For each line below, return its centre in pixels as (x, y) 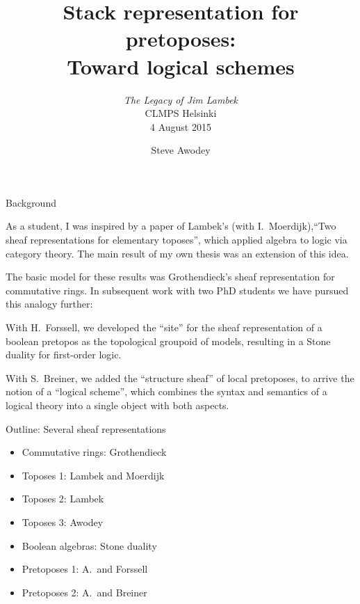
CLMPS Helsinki (181, 113)
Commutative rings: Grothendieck (94, 452)
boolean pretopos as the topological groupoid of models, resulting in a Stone (168, 341)
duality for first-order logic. (64, 355)
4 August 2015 (181, 126)
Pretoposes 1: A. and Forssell (85, 569)
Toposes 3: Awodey (63, 522)
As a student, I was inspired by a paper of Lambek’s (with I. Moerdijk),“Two (171, 226)
